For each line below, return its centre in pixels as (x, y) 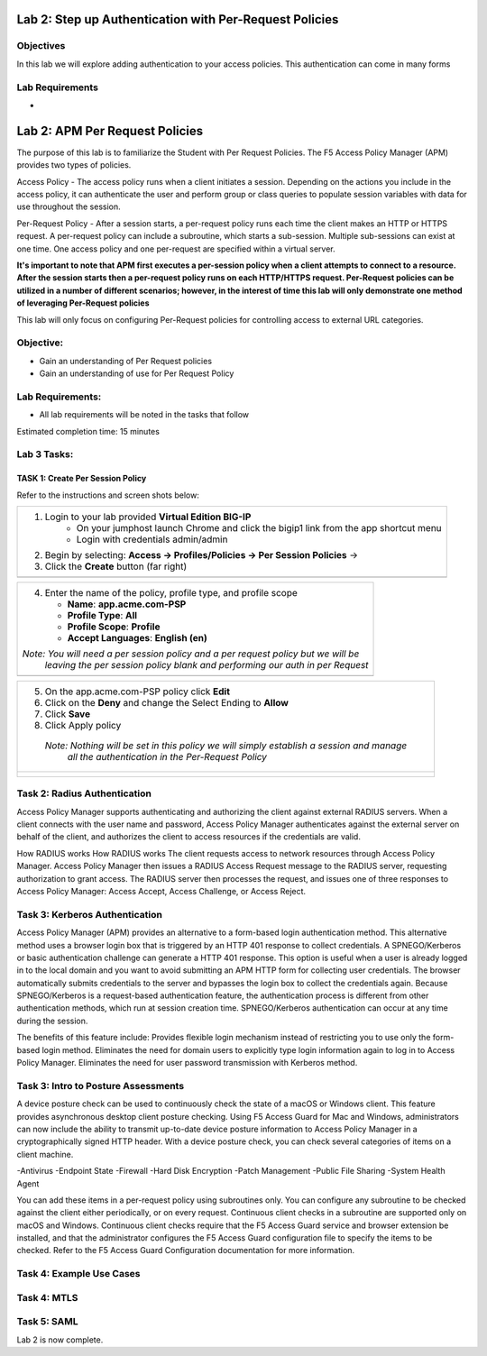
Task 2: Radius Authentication (84, 793)
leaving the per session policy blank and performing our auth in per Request (207, 664)
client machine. (45, 1154)
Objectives (41, 46)
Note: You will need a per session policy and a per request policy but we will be (191, 654)
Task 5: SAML (47, 1322)
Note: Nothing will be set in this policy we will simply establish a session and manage (226, 746)
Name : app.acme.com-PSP (127, 604)
